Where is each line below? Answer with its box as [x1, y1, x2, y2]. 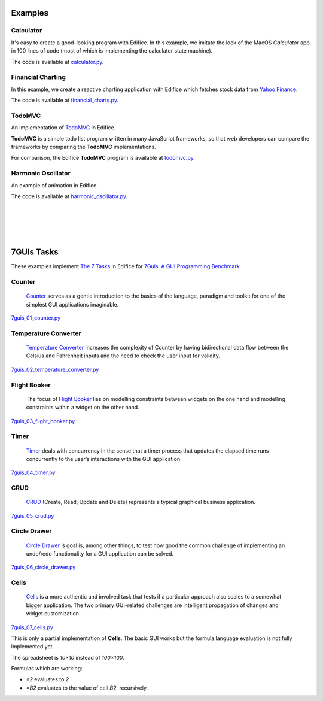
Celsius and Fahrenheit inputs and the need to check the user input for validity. [26, 352, 221, 359]
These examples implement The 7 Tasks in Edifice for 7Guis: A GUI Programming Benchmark [11, 263, 240, 270]
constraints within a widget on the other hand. [26, 404, 140, 411]
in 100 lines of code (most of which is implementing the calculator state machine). [11, 47, 213, 54]
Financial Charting [11, 73, 66, 81]
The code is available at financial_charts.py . [11, 96, 119, 104]
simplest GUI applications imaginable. [26, 301, 119, 308]
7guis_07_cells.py [11, 623, 53, 631]
